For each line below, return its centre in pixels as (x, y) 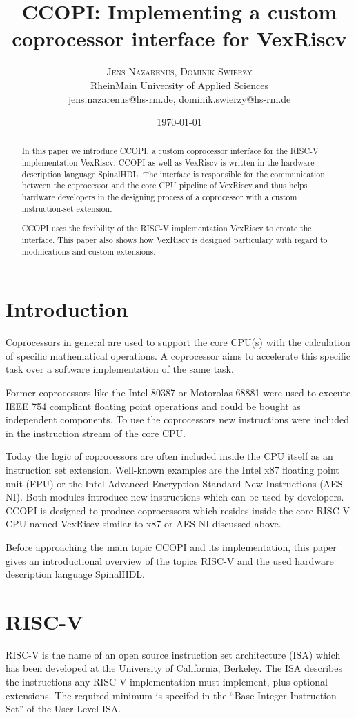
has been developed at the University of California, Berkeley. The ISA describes (174, 668)
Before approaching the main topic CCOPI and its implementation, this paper (171, 546)
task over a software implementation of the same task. (120, 369)
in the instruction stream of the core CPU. (96, 433)
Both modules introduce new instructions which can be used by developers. (185, 497)
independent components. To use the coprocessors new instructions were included (178, 419)
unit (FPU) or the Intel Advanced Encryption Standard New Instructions (161, 483)
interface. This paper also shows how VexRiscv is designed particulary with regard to (175, 239)
